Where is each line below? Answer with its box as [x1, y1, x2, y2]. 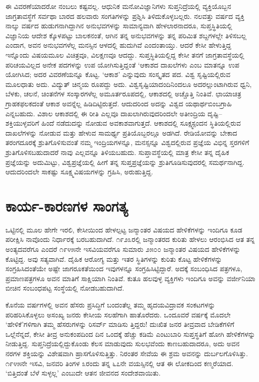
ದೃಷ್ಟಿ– [207, 108, 222, 118]
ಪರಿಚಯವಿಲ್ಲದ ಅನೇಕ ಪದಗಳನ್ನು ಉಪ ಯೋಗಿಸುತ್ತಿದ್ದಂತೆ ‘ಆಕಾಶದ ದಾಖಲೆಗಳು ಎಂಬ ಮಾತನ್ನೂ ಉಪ [5, 59, 240, 70]
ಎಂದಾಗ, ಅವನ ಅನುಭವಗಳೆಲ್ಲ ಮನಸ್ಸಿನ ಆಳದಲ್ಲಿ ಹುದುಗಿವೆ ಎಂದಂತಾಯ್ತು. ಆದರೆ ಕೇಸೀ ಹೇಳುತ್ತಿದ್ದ [5, 40, 231, 50]
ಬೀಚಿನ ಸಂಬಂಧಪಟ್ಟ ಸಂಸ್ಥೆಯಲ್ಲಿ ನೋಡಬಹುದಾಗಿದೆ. [5, 283, 125, 293]
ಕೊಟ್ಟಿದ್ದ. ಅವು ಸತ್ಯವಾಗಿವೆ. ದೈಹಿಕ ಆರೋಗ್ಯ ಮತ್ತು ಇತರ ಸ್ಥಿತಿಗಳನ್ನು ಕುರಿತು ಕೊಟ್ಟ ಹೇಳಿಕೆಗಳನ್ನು [5, 253, 222, 264]
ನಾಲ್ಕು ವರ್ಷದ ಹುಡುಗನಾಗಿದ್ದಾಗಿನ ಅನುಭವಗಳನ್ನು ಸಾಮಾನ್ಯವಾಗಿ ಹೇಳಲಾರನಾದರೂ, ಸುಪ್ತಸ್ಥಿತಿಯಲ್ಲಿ [5, 20, 233, 31]
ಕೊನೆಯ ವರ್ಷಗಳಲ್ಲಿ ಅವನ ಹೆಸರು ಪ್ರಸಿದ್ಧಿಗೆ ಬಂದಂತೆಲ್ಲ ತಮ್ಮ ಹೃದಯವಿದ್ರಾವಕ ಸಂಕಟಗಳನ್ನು [5, 299, 215, 309]
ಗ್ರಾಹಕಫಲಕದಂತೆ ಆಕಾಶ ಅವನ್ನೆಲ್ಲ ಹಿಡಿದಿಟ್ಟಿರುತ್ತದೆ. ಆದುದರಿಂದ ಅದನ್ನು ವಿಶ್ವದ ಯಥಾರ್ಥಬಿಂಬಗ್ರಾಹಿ [5, 98, 232, 108]
